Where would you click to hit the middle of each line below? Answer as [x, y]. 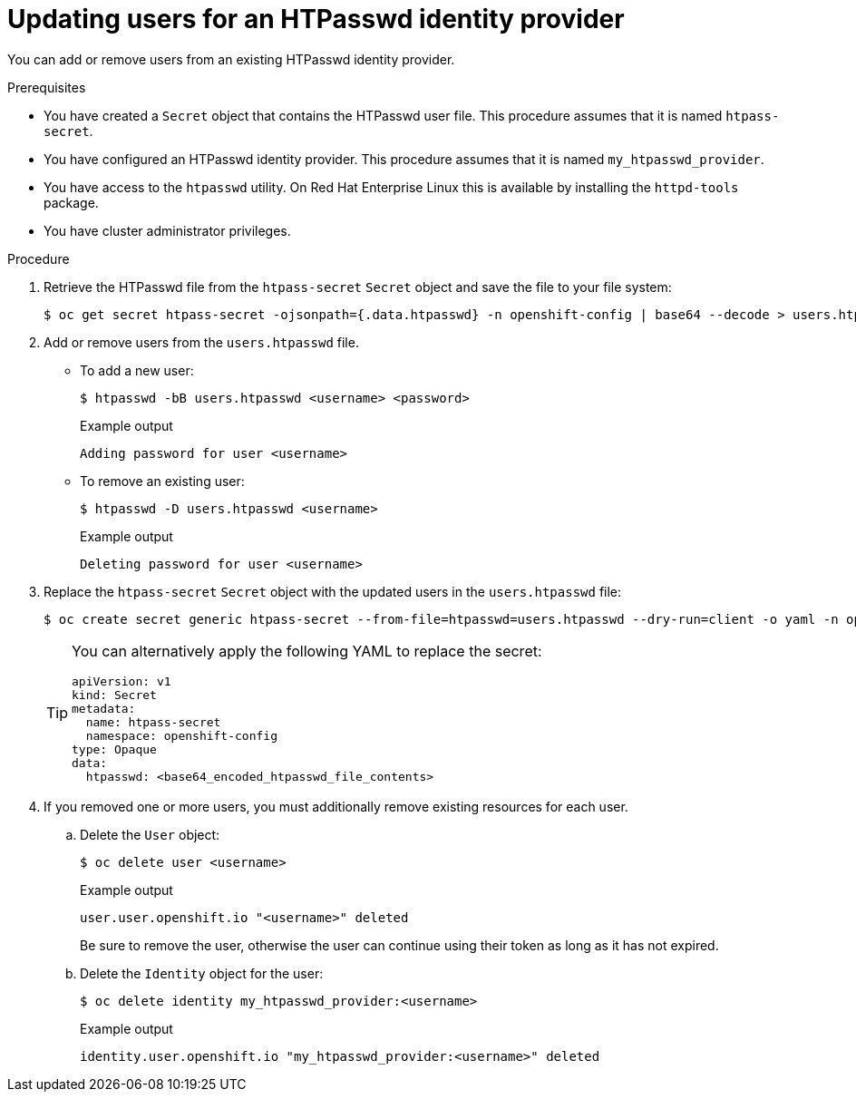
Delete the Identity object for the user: [202, 973]
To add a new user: [137, 370]
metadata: [104, 708]
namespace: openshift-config [181, 735]
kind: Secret [114, 695]
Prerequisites [47, 87]
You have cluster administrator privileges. [167, 230]
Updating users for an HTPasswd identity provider [316, 19]
